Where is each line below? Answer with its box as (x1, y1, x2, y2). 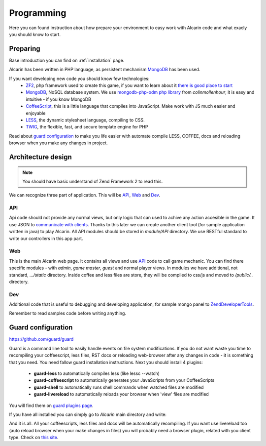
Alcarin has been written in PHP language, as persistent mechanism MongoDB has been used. (9, 67, 200, 73)
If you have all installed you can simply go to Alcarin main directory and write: (9, 411, 167, 417)
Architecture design (9, 153, 72, 161)
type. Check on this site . (9, 435, 59, 441)
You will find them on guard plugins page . (9, 403, 94, 408)
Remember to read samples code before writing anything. (9, 310, 127, 316)
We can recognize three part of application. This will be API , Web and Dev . (9, 192, 160, 198)
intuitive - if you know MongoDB (26, 96, 91, 102)
